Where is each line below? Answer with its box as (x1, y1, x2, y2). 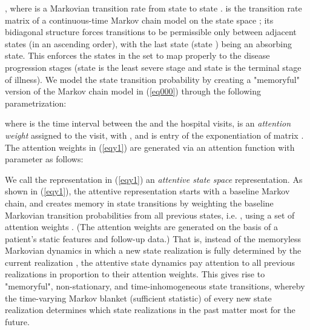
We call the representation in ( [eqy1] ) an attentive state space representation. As (5, 173, 303, 185)
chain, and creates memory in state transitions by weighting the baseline (5, 196, 274, 209)
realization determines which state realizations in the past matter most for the (5, 303, 295, 316)
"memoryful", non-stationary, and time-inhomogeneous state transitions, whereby (5, 280, 305, 292)
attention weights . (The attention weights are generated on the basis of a (5, 220, 279, 233)
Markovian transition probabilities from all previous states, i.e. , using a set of (5, 208, 295, 221)
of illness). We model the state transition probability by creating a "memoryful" (5, 73, 300, 85)
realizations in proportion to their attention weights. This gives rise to (5, 268, 265, 280)
